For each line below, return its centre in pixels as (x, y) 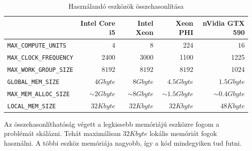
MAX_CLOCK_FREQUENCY (40, 58)
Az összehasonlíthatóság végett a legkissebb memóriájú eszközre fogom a (112, 124)
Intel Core (98, 23)
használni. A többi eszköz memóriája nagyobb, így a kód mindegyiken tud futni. (123, 143)
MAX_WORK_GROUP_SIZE (40, 70)
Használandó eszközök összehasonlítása (126, 6)
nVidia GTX (224, 23)
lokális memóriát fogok (183, 133)
